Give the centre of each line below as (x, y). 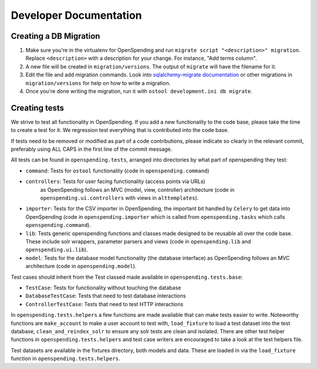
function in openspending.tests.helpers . (65, 358)
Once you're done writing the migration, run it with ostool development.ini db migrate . (139, 92)
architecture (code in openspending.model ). (81, 266)
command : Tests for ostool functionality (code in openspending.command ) (117, 171)
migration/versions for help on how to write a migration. (98, 83)
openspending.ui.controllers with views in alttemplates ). (119, 198)
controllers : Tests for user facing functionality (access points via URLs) (115, 181)
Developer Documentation (76, 15)
